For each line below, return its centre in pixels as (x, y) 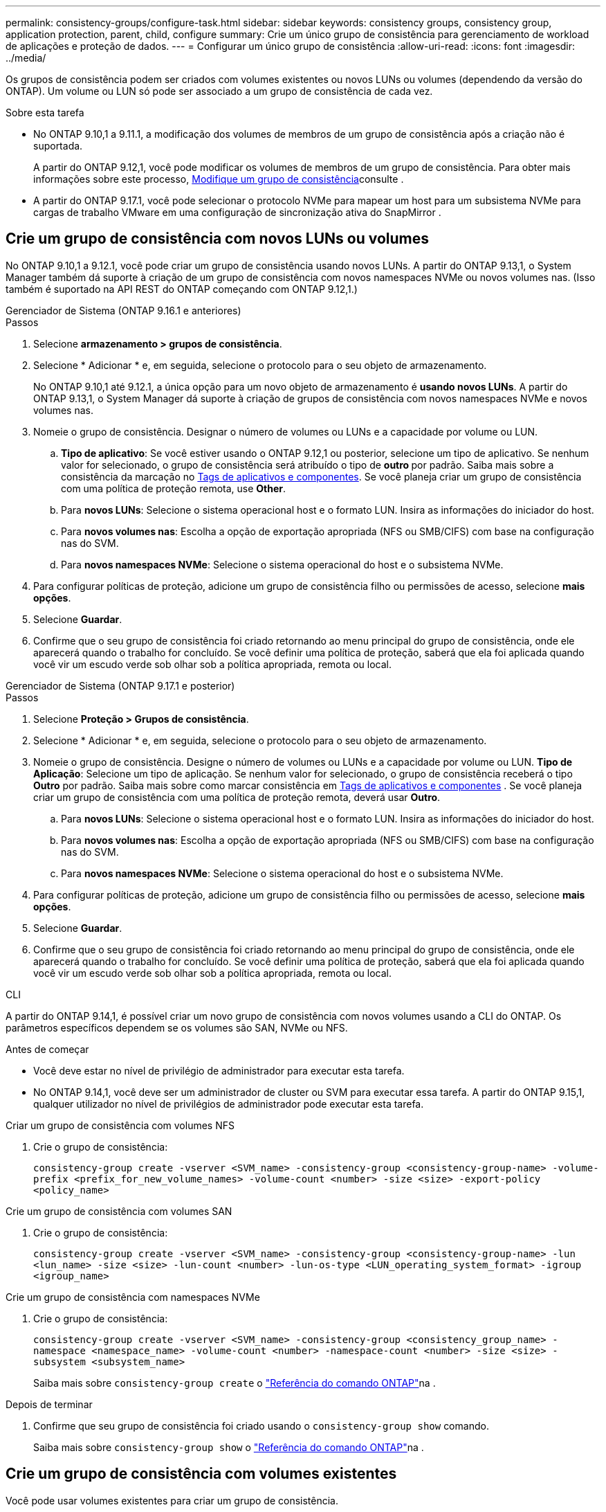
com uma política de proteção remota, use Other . (174, 488)
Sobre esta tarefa (45, 112)
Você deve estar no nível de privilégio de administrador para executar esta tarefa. (219, 1070)
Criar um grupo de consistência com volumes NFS (120, 1125)
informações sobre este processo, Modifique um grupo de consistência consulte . (219, 179)
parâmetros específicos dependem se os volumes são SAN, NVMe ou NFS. (177, 1027)
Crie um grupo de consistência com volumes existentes (201, 1474)
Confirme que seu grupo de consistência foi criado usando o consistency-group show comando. (261, 1425)
